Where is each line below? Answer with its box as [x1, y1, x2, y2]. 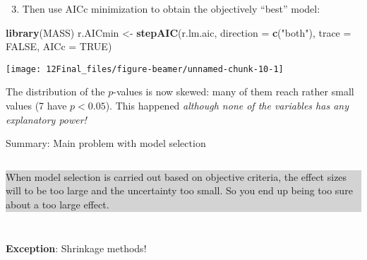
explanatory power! [6, 112, 87, 126]
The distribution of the [6, 84, 105, 99]
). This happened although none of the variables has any [105, 98, 349, 113]
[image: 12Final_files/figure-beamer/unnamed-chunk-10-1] [6, 64, 284, 74]
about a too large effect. [6, 197, 109, 211]
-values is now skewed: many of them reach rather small [113, 84, 354, 99]
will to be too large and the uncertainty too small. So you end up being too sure [6, 183, 353, 198]
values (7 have [6, 98, 67, 113]
